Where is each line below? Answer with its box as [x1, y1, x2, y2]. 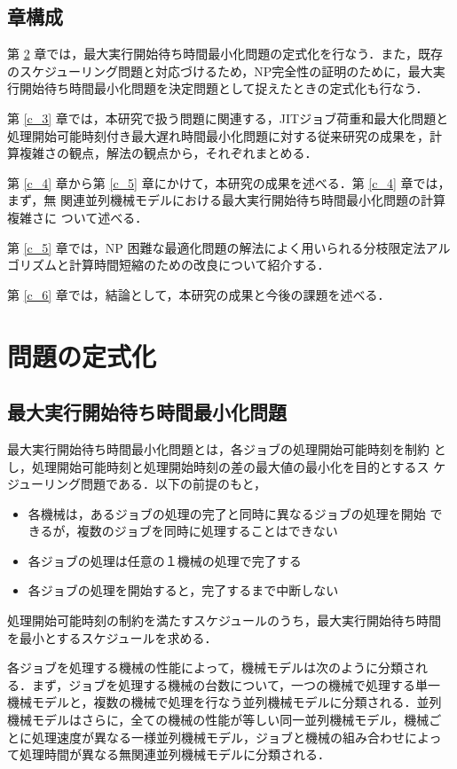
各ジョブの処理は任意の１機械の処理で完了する [28, 551, 302, 569]
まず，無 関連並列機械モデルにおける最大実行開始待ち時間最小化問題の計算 [7, 191, 445, 209]
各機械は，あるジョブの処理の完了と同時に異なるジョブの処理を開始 [28, 504, 426, 522]
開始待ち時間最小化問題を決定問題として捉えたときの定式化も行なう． [19, 79, 429, 98]
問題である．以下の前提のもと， [81, 475, 267, 493]
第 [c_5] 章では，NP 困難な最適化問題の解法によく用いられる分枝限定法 [7, 238, 426, 256]
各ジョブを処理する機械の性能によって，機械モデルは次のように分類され [7, 658, 428, 677]
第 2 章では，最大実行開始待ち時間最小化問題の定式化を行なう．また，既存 [7, 44, 443, 63]
